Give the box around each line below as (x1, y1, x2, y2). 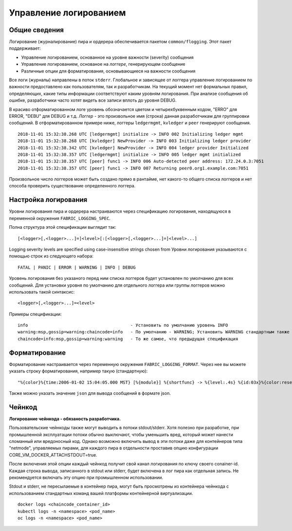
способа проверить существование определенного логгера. (9, 183, 136, 189)
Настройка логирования (9, 196, 88, 204)
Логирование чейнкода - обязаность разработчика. (9, 416, 121, 421)
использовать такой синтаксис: (9, 289, 75, 294)
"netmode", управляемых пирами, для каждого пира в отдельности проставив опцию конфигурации (9, 445, 219, 451)
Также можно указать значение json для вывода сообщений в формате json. (9, 390, 171, 396)
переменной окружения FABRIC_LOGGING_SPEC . (9, 215, 110, 221)
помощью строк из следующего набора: (9, 253, 93, 259)
